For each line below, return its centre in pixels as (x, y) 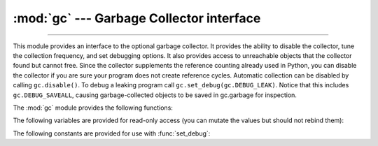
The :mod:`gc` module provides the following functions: (93, 108)
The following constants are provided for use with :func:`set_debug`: (112, 133)
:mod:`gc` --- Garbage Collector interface (137, 18)
